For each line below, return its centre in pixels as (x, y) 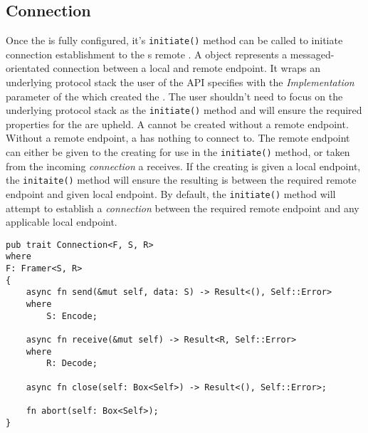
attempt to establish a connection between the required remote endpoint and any (183, 208)
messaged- (312, 54)
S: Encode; (72, 316)
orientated (28, 68)
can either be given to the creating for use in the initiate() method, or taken (178, 152)
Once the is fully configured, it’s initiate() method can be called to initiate (174, 40)
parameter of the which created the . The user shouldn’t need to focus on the (174, 96)
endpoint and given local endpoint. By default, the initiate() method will (171, 193)
